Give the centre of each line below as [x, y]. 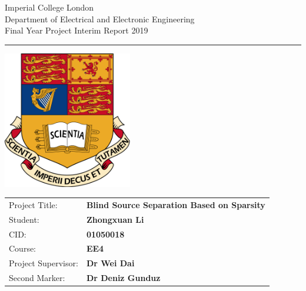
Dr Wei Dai [110, 263]
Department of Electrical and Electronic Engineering [100, 19]
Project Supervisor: [44, 263]
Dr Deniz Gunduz [123, 278]
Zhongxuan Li [115, 219]
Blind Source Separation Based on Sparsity [176, 204]
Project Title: [33, 204]
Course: [23, 248]
